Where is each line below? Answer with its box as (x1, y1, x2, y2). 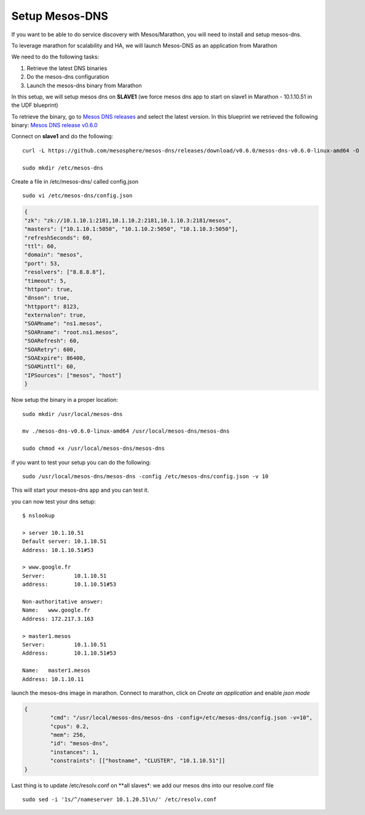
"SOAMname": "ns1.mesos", (24, 320, 103, 327)
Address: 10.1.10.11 (22, 675, 84, 682)
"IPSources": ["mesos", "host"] (24, 372, 122, 379)
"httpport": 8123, (24, 303, 80, 310)
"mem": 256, (50, 731, 86, 739)
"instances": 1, (50, 749, 100, 755)
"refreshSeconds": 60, (24, 234, 93, 241)
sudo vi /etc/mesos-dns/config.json (22, 192, 133, 199)
